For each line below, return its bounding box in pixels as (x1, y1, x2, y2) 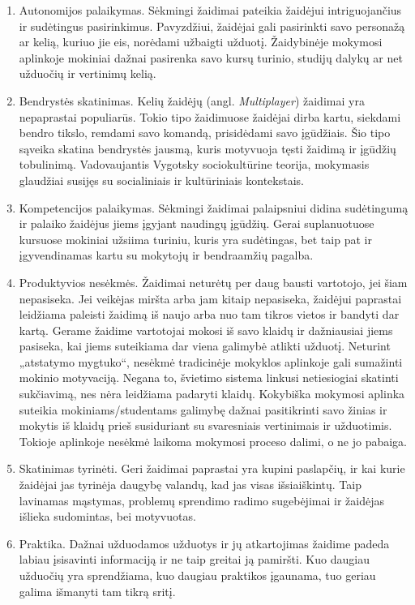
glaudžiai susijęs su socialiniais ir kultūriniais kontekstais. (19, 171, 304, 188)
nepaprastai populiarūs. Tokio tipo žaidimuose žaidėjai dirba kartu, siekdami (19, 108, 401, 125)
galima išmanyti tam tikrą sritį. (19, 582, 176, 599)
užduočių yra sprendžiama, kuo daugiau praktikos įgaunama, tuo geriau (19, 567, 376, 583)
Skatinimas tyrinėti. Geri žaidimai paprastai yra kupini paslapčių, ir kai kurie (19, 460, 405, 477)
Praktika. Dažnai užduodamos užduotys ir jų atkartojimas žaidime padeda (19, 534, 390, 551)
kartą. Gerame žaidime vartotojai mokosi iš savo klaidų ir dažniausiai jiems (19, 321, 393, 338)
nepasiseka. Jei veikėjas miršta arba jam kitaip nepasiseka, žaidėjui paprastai (19, 290, 402, 307)
